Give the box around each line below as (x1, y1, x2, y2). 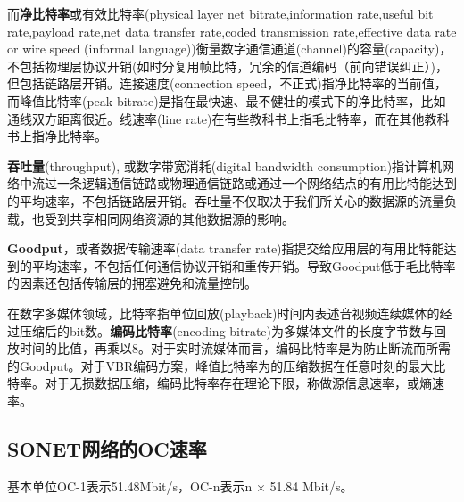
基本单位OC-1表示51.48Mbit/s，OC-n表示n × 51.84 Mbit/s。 (7, 476, 353, 495)
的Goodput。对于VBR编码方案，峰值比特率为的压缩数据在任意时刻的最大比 (7, 356, 446, 374)
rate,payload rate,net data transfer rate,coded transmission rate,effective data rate (7, 21, 457, 40)
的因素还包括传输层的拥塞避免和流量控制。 (7, 274, 257, 292)
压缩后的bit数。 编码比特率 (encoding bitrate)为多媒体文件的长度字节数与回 (19, 321, 447, 340)
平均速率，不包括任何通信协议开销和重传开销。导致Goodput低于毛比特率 (31, 256, 456, 275)
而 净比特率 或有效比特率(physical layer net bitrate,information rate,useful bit (7, 4, 434, 22)
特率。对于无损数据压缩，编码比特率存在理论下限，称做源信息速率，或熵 (7, 374, 432, 392)
